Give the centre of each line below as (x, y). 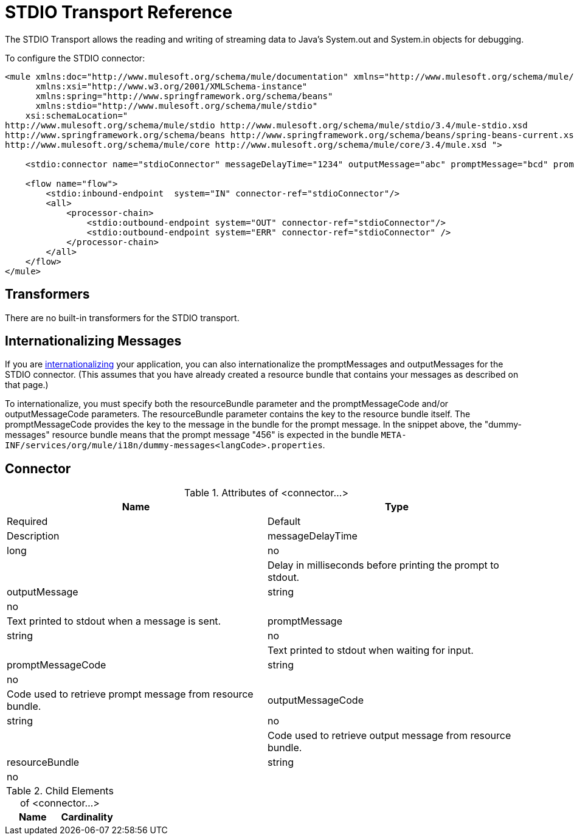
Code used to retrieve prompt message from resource (130, 694)
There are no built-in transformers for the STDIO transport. (122, 318)
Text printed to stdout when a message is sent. (114, 621)
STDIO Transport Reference (119, 12)
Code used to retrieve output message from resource (389, 736)
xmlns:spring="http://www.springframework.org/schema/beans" (184, 96)
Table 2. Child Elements (60, 791)
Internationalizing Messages (93, 341)
